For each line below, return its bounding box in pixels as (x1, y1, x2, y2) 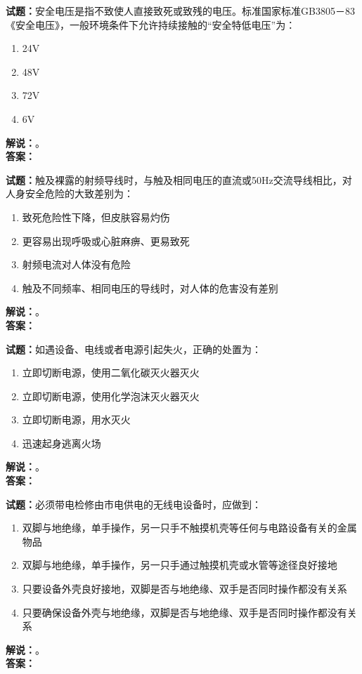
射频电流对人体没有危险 (22, 257, 131, 272)
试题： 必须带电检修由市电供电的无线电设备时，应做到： (6, 496, 261, 511)
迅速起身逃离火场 (22, 435, 101, 450)
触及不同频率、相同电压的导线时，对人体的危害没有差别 (22, 280, 278, 295)
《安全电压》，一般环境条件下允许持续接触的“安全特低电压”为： (6, 17, 296, 32)
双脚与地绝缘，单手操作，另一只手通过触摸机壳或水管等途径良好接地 (22, 557, 337, 572)
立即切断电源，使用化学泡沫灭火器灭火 (22, 388, 200, 403)
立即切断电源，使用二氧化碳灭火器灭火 (22, 365, 200, 380)
